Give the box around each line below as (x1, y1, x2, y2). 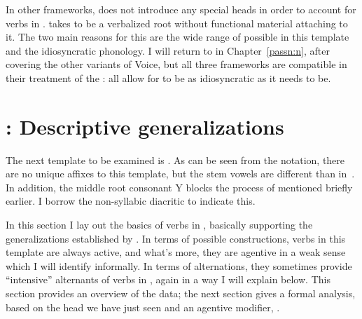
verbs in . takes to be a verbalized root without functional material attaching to (6, 15, 348, 30)
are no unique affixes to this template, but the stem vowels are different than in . (6, 166, 355, 181)
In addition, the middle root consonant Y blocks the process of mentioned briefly (6, 179, 353, 194)
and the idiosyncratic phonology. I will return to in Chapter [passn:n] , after (6, 43, 330, 57)
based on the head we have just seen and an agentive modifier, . (6, 299, 280, 314)
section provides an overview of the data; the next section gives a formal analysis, (6, 286, 356, 301)
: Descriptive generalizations (6, 111, 284, 140)
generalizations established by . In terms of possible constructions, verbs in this (6, 231, 346, 245)
